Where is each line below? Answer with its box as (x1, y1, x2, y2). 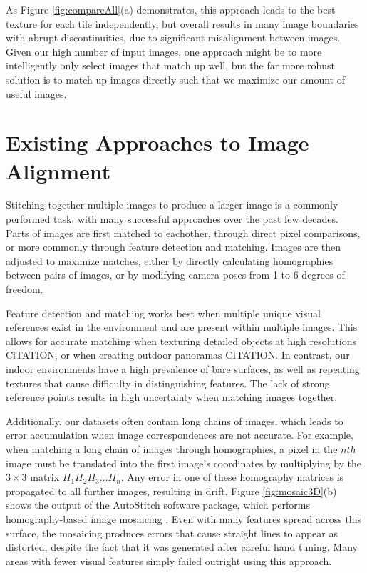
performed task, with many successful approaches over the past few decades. (6, 211, 338, 226)
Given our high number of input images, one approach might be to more (6, 44, 322, 59)
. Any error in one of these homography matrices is (120, 469, 344, 484)
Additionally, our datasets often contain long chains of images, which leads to (6, 413, 343, 428)
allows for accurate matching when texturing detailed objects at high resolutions (6, 333, 357, 348)
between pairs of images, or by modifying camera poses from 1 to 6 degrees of (6, 267, 345, 282)
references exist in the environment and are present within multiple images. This (6, 319, 358, 334)
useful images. (6, 86, 67, 101)
